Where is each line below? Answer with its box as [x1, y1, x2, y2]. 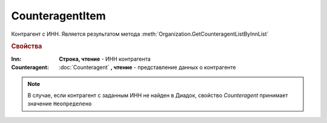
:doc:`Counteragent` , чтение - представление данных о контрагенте [59, 64, 236, 71]
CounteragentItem [11, 9, 106, 22]
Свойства [11, 42, 42, 51]
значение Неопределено [27, 100, 92, 107]
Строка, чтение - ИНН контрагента [59, 55, 151, 62]
